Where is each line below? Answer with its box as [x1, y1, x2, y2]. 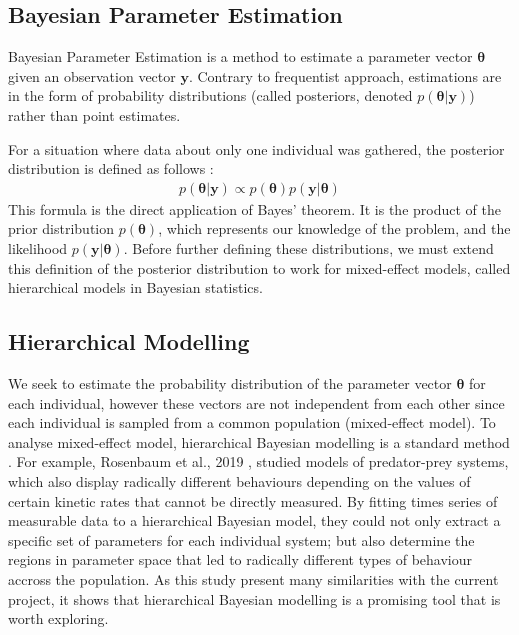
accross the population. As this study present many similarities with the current [8, 568, 499, 589]
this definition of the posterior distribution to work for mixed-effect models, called [8, 257, 511, 278]
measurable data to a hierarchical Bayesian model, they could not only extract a [8, 510, 501, 531]
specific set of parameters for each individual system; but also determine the [8, 529, 475, 550]
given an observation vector [8, 65, 176, 86]
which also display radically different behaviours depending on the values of [8, 470, 471, 491]
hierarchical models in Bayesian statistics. [8, 277, 263, 298]
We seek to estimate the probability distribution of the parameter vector [8, 372, 452, 393]
